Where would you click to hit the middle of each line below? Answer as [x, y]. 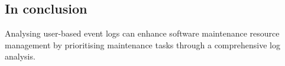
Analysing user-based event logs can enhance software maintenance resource [142, 33]
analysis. [20, 56]
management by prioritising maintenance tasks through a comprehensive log [142, 44]
